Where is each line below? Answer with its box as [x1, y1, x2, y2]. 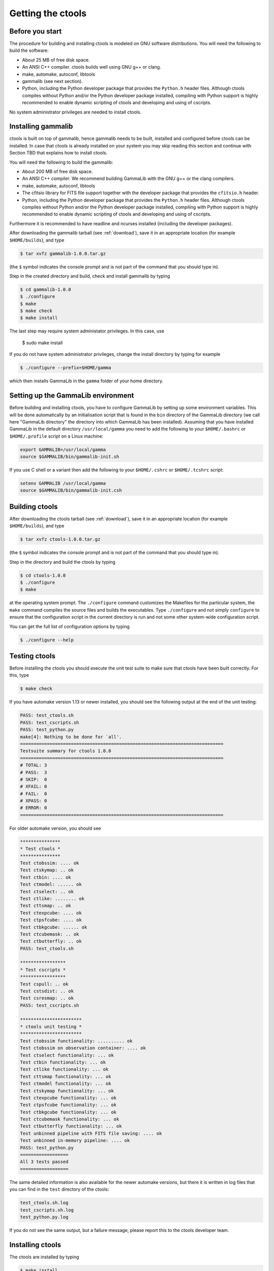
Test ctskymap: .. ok [20, 867, 74, 873]
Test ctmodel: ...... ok [20, 882, 82, 887]
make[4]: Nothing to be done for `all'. [20, 734, 122, 740]
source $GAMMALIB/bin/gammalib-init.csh [20, 488, 122, 493]
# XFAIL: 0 [20, 783, 47, 790]
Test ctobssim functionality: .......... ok [20, 1038, 133, 1044]
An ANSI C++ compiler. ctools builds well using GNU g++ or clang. [22, 64, 161, 70]
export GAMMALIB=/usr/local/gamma [20, 446, 106, 452]
